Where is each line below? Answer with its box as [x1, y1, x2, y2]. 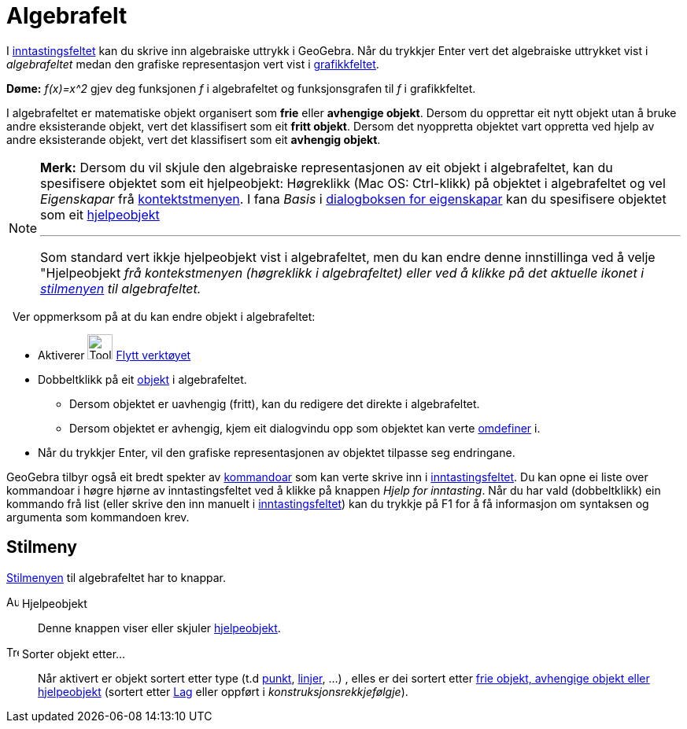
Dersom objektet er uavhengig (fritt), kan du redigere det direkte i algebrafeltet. [69, 396, 480, 411]
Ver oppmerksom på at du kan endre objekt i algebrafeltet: [12, 309, 316, 323]
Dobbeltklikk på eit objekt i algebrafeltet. [38, 372, 247, 386]
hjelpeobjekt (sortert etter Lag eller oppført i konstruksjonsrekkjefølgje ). [38, 684, 408, 698]
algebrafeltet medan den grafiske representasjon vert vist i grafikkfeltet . [6, 57, 379, 71]
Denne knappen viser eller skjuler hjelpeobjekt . [38, 620, 281, 635]
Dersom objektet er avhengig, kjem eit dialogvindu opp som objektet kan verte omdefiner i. [69, 421, 541, 435]
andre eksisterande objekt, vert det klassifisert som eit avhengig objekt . [6, 132, 381, 146]
